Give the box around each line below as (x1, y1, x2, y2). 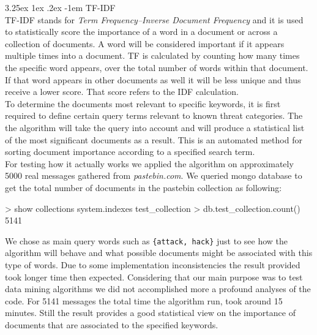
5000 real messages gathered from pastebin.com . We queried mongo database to (5, 169, 302, 182)
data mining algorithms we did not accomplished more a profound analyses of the (5, 282, 311, 295)
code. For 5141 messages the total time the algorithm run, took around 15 (5, 294, 283, 307)
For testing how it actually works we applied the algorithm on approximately (5, 157, 294, 170)
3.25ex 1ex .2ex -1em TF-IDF (5, 1, 116, 13)
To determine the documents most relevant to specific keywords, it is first (5, 97, 281, 110)
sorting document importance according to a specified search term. (5, 145, 255, 158)
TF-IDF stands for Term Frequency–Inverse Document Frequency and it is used (5, 13, 304, 26)
